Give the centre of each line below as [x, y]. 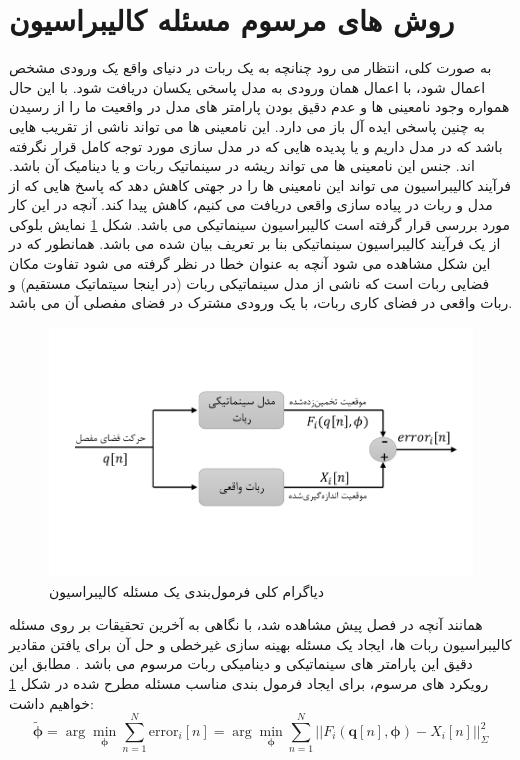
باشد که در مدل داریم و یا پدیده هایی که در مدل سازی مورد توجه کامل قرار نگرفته [256, 145]
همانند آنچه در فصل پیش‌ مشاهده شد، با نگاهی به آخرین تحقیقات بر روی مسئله [246, 624]
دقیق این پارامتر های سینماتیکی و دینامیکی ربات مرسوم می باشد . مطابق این [241, 663]
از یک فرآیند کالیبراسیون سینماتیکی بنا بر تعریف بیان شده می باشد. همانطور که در [255, 243]
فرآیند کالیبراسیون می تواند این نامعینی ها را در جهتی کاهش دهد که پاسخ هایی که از [260, 184]
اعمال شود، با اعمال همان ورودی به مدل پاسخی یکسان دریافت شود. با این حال [247, 86]
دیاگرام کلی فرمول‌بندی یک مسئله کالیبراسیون [186, 590]
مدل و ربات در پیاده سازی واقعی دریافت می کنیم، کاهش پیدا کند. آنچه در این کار [251, 204]
